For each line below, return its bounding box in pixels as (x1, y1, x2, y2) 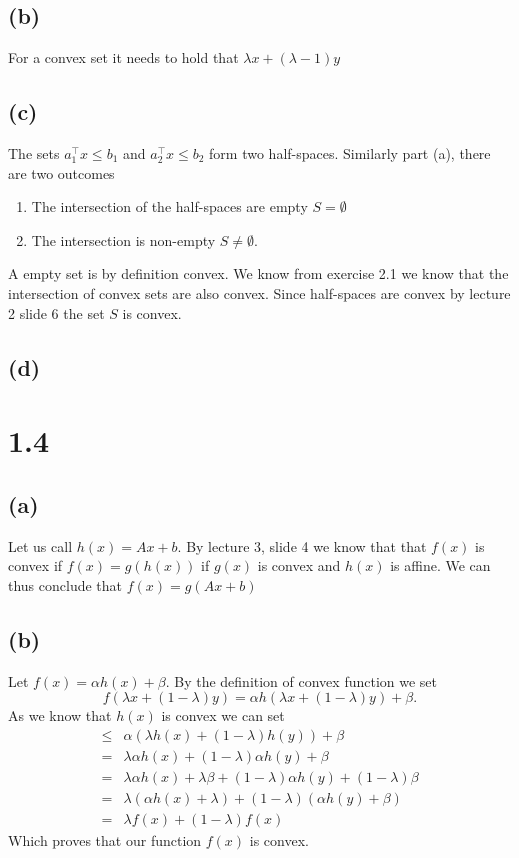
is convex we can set (161, 705, 285, 726)
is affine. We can (390, 555, 491, 576)
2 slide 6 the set (8, 302, 105, 323)
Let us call (8, 535, 73, 556)
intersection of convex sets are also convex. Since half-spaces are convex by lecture (8, 282, 511, 303)
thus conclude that (8, 574, 123, 595)
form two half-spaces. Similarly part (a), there (209, 143, 491, 163)
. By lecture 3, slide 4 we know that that (177, 535, 427, 556)
